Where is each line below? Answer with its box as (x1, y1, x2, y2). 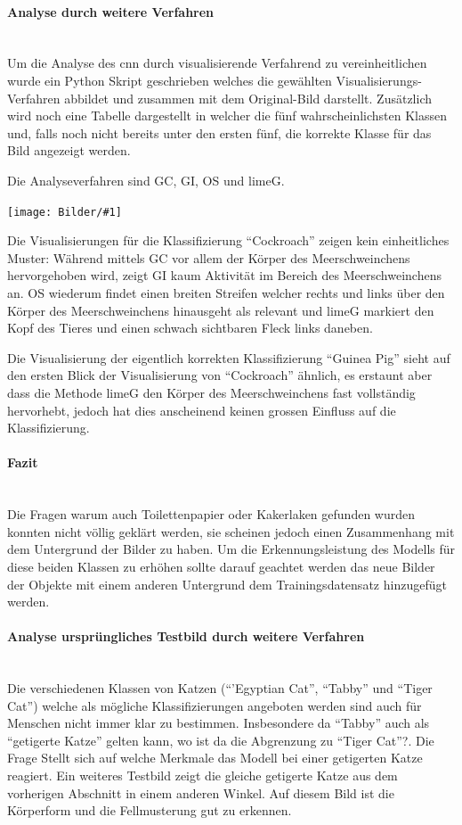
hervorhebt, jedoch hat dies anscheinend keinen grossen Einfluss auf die (7, 400, 396, 419)
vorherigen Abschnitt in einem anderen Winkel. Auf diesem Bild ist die (7, 783, 394, 802)
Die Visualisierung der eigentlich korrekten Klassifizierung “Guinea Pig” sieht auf (7, 348, 450, 367)
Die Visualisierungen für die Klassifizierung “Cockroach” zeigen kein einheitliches (7, 231, 450, 250)
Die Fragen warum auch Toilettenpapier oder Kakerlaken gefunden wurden (7, 505, 415, 524)
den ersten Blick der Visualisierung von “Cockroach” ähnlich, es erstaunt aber (7, 366, 433, 384)
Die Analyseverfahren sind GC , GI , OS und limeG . (7, 170, 285, 189)
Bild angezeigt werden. (7, 141, 131, 160)
